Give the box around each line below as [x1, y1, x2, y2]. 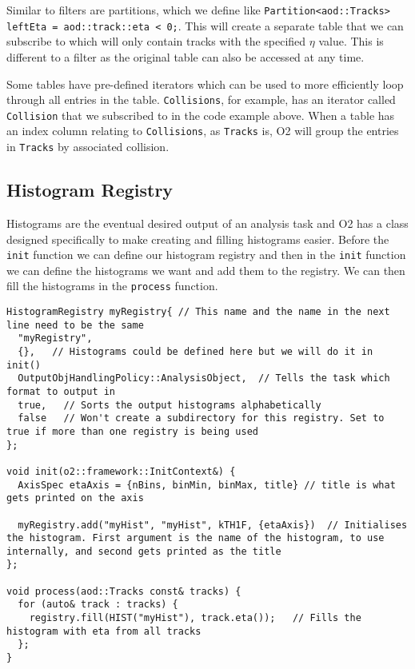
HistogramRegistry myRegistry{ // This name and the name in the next [6, 306, 390, 318]
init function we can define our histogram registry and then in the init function [6, 246, 406, 263]
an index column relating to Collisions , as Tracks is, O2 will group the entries [6, 122, 399, 139]
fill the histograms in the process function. [6, 277, 218, 294]
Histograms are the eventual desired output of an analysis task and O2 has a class [6, 214, 409, 231]
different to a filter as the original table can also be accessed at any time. [6, 48, 365, 65]
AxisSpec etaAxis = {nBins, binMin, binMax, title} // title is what [18, 479, 396, 491]
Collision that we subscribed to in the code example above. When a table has [6, 106, 395, 123]
